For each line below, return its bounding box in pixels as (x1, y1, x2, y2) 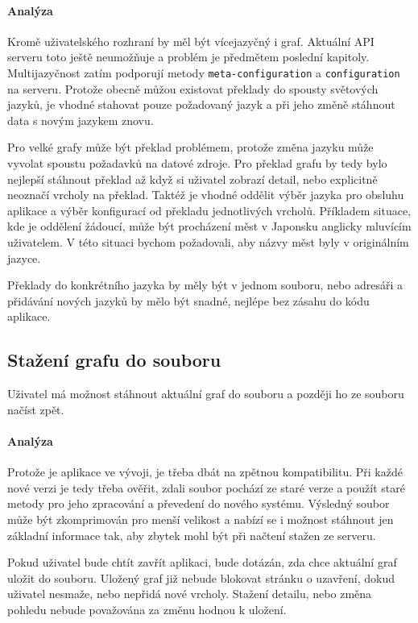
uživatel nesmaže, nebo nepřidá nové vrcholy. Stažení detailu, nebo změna (7, 585, 372, 602)
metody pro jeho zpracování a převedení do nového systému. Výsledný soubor (7, 495, 390, 512)
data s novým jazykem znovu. (7, 111, 154, 128)
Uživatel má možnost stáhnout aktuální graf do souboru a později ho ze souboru (7, 385, 404, 402)
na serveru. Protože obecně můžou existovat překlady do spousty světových (7, 80, 379, 97)
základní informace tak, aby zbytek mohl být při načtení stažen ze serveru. (7, 526, 376, 543)
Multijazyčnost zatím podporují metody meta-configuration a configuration (7, 64, 400, 81)
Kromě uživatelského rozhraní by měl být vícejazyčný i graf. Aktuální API (7, 32, 375, 49)
